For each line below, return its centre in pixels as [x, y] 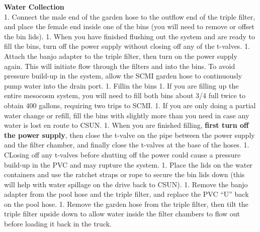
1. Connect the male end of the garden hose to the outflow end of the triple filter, [130, 16]
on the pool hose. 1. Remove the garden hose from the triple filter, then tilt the [126, 204]
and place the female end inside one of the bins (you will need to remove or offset [129, 26]
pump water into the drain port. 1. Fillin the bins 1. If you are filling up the [121, 85]
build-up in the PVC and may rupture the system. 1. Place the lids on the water [128, 164]
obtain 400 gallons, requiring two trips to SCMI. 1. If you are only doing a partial [130, 105]
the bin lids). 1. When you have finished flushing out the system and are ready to [130, 36]
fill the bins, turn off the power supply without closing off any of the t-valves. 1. [127, 46]
